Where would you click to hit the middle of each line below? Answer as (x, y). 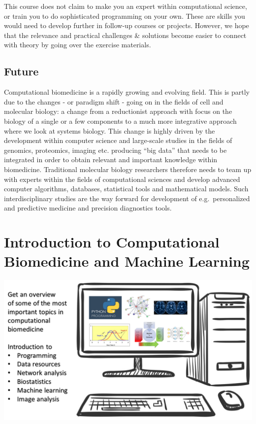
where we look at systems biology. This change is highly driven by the (110, 130)
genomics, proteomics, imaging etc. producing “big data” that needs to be (115, 150)
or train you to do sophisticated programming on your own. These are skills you (125, 16)
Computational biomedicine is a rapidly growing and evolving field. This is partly (127, 92)
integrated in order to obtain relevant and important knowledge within (111, 159)
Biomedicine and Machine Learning (127, 261)
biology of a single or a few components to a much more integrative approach (120, 121)
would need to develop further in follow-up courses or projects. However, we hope (127, 25)
